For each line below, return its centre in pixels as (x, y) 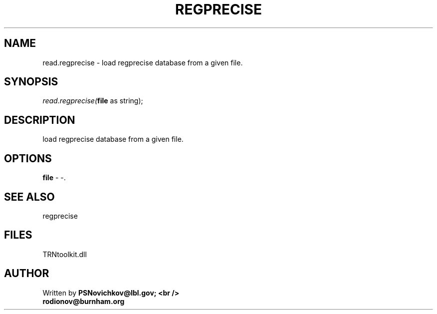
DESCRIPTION (40, 120)
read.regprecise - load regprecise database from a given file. (143, 62)
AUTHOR (27, 274)
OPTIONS (28, 158)
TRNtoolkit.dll (65, 254)
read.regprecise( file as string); (93, 101)
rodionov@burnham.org (84, 301)
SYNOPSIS (31, 82)
